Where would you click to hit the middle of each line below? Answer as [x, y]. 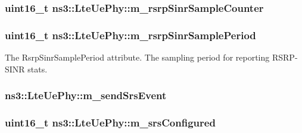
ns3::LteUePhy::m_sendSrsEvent [86, 95]
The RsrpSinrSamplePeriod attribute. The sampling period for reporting [137, 57]
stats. [38, 69]
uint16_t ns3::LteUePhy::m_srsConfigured [110, 123]
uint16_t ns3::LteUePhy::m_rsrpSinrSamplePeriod [130, 35]
